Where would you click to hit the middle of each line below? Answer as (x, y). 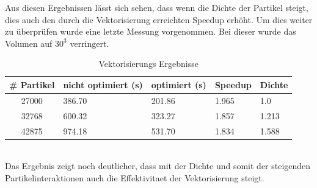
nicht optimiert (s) (103, 84)
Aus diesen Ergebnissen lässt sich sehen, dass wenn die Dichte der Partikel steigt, (157, 7)
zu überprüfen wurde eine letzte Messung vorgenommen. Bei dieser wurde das (151, 31)
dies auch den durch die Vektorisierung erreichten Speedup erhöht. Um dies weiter (159, 19)
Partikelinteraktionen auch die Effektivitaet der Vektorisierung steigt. (135, 177)
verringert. (89, 43)
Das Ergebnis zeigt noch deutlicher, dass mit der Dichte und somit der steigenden (158, 166)
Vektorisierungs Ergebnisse (149, 64)
